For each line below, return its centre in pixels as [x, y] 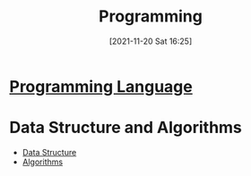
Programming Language [101, 86]
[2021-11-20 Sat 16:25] [151, 41]
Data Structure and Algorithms [125, 128]
